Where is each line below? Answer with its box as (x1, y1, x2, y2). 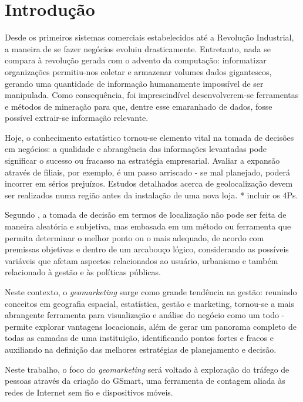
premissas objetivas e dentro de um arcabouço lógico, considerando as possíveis (5, 243, 289, 255)
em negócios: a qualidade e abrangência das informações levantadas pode (5, 143, 267, 155)
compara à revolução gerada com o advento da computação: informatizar (5, 54, 267, 66)
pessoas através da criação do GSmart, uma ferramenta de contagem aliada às (5, 374, 285, 387)
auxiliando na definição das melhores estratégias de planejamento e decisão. (5, 343, 277, 355)
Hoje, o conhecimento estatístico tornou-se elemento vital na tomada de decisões (5, 131, 294, 143)
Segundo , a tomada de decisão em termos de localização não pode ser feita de (5, 208, 287, 221)
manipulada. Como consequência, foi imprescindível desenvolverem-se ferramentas (5, 89, 299, 101)
